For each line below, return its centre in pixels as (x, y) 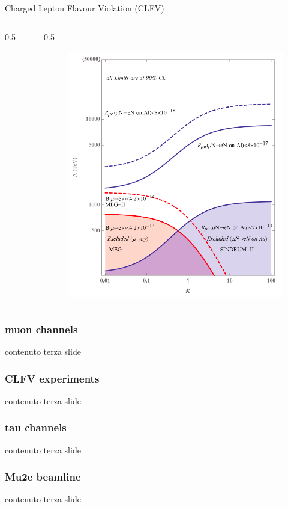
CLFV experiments (52, 378)
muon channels (41, 329)
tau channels (36, 427)
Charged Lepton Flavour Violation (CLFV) (85, 8)
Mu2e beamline (43, 477)
